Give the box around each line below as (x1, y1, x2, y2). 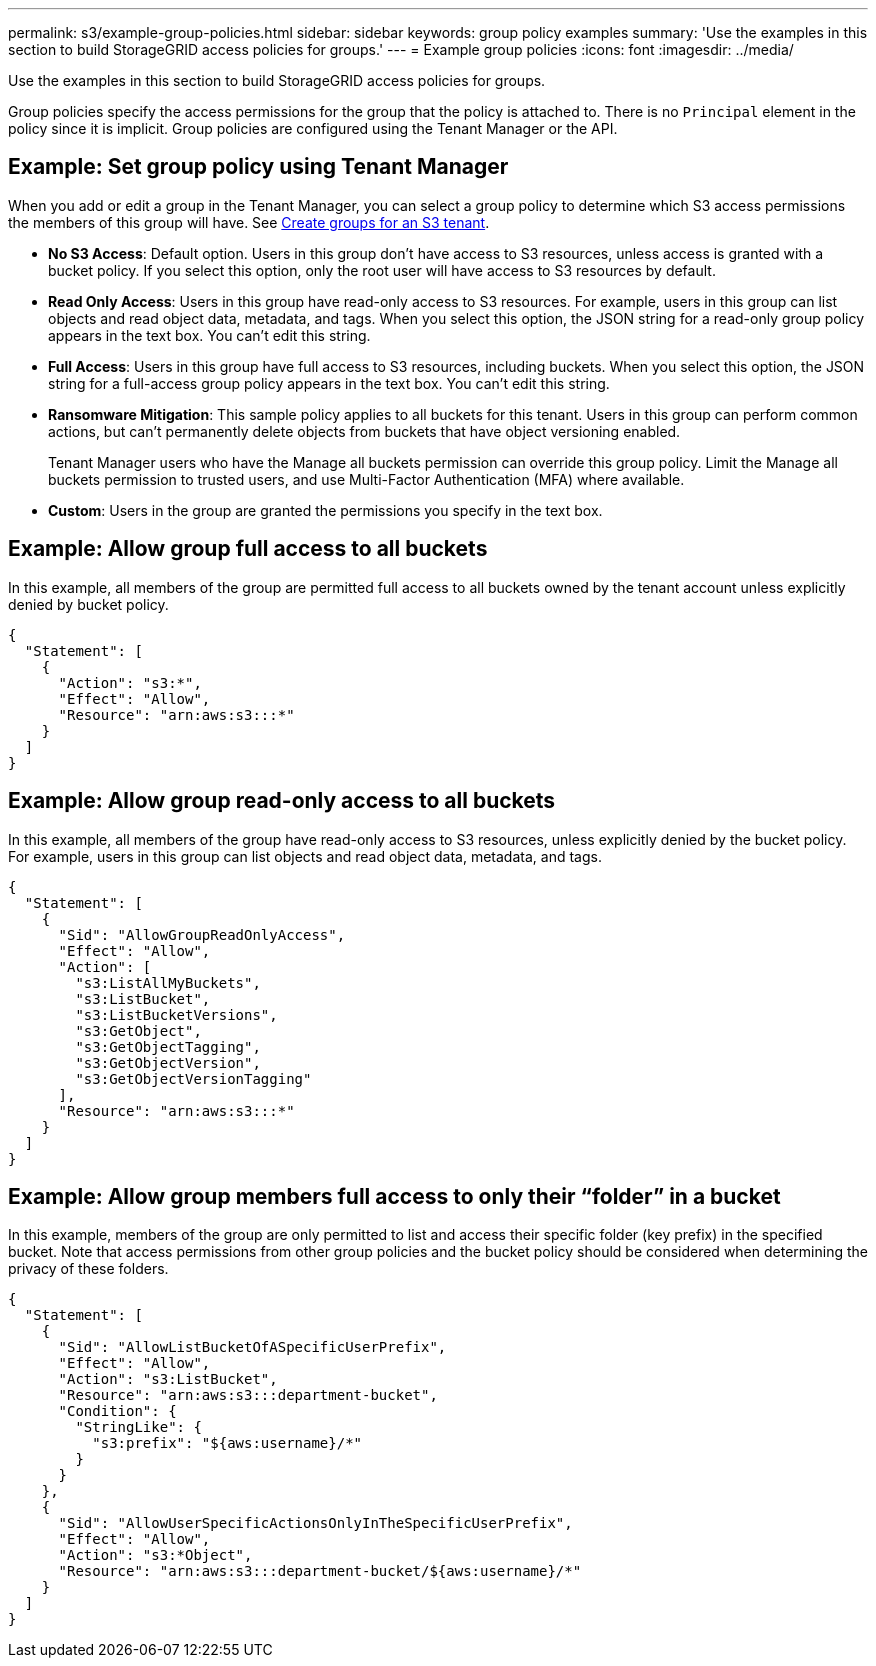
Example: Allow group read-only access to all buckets (8, 788, 556, 814)
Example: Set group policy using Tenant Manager (8, 154, 509, 180)
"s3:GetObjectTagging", (75, 1038, 261, 1055)
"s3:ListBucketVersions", (75, 1006, 278, 1023)
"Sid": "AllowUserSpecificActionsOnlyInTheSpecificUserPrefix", (58, 1515, 573, 1532)
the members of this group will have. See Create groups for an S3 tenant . (8, 213, 490, 231)
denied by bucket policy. (8, 595, 169, 613)
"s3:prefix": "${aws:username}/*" (92, 1435, 363, 1452)
